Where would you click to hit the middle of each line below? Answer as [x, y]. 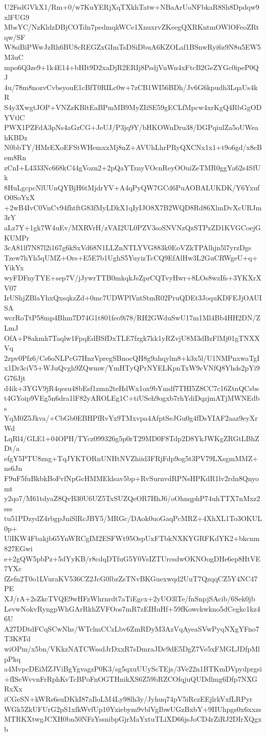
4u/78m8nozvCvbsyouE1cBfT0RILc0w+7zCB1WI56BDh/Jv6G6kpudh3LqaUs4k [131, 87]
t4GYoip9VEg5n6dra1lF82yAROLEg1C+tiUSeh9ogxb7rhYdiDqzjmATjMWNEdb [132, 398]
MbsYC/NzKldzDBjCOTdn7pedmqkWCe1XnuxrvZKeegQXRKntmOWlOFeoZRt [132, 27]
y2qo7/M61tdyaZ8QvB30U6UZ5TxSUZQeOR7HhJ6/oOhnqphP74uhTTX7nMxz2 [132, 498]
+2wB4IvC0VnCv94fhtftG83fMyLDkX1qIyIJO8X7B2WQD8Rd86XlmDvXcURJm [133, 207]
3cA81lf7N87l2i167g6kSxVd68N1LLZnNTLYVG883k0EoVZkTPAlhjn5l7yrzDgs [128, 247]
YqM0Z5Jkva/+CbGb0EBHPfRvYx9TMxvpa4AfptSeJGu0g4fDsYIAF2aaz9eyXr [131, 418]
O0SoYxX [19, 197]
